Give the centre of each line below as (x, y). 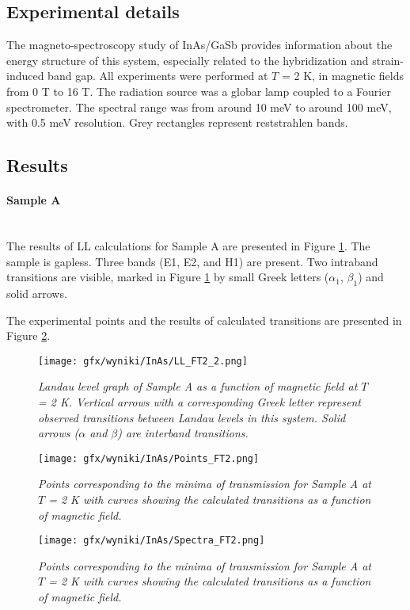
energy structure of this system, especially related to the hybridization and (188, 60)
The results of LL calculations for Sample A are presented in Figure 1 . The (188, 245)
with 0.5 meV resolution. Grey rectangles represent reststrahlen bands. (177, 122)
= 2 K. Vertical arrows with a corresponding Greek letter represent (199, 401)
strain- (388, 60)
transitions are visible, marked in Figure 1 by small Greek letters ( (168, 277)
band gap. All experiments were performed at (158, 76)
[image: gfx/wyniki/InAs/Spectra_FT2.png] (152, 541)
